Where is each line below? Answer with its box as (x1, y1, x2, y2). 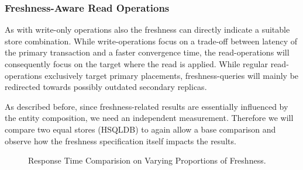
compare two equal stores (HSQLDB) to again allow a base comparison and (5, 123, 276, 135)
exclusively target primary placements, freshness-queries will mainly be (44, 69, 299, 81)
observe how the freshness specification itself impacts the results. (5, 134, 236, 147)
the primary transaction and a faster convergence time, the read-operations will (5, 46, 290, 58)
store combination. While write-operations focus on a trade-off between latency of (5, 34, 298, 47)
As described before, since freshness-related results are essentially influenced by (5, 100, 288, 112)
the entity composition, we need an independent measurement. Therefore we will (5, 112, 294, 124)
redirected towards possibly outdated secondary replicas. (5, 81, 207, 93)
